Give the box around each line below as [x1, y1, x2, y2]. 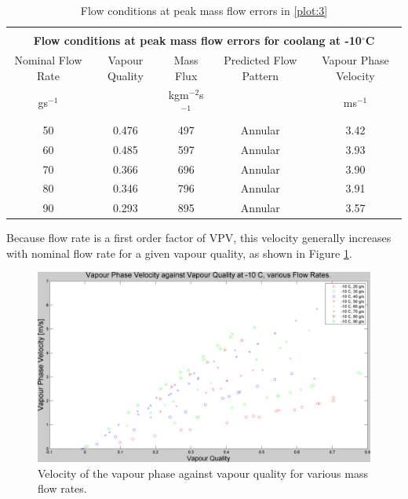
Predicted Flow [224, 51, 297, 68]
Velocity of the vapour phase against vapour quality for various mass [38, 464, 368, 481]
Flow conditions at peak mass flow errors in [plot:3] [80, 2, 328, 18]
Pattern [242, 67, 279, 83]
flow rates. [38, 480, 87, 497]
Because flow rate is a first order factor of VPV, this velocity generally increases [6, 229, 392, 246]
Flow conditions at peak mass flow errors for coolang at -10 [33, 32, 362, 49]
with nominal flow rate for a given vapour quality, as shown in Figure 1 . [6, 244, 352, 261]
